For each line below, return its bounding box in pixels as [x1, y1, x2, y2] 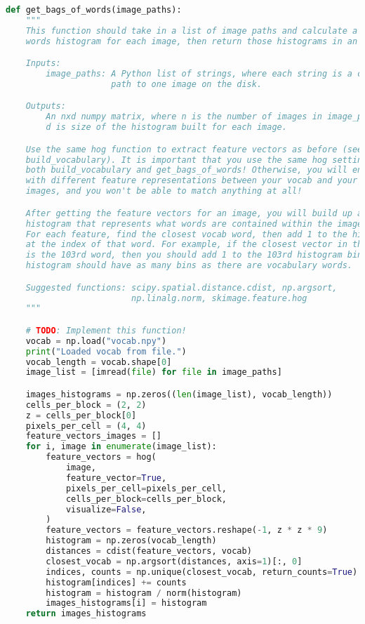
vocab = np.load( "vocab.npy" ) [25, 336, 167, 346]
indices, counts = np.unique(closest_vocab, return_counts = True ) [46, 566, 358, 577]
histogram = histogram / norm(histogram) [46, 588, 242, 598]
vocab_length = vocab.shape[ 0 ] [25, 357, 172, 367]
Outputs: [25, 101, 66, 112]
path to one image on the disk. [111, 79, 263, 89]
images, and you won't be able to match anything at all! [25, 186, 303, 197]
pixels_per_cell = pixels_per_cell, [65, 483, 227, 493]
